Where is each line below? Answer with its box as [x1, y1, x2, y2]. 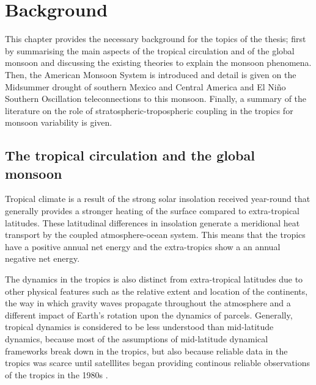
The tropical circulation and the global [5, 146, 255, 165]
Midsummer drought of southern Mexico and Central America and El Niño [5, 80, 286, 93]
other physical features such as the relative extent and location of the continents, [5, 284, 308, 297]
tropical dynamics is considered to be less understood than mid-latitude [5, 320, 274, 333]
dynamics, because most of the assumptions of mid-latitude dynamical [5, 333, 268, 345]
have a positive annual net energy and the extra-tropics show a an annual [5, 240, 281, 253]
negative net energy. [5, 252, 80, 265]
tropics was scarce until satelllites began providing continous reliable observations [5, 356, 310, 369]
